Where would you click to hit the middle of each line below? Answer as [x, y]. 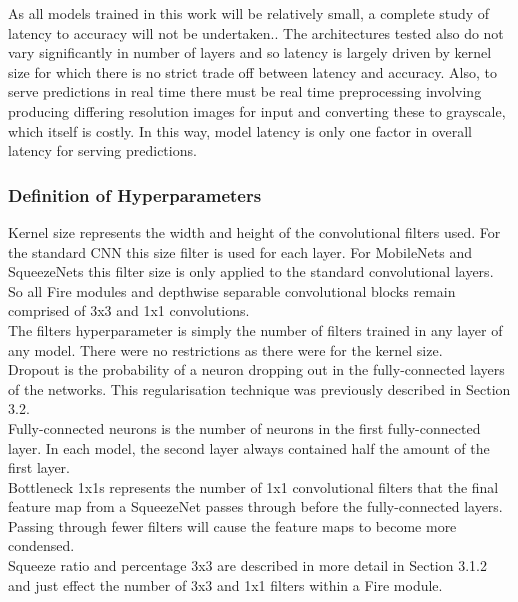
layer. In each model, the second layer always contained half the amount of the [249, 447]
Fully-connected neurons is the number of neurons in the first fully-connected [244, 427]
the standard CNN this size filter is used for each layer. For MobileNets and [240, 251]
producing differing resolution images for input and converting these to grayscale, [257, 110]
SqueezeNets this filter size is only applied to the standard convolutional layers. [251, 271]
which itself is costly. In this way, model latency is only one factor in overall [240, 130]
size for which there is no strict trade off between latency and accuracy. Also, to [252, 71]
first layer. [39, 467]
